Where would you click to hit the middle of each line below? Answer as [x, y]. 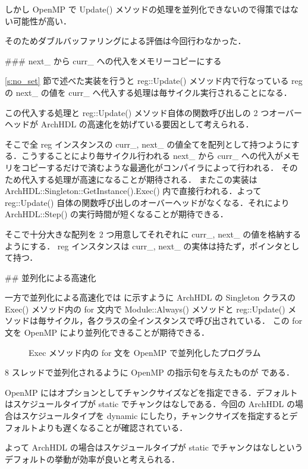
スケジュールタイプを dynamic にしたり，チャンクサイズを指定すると [155, 416]
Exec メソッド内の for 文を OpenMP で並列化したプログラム [145, 352]
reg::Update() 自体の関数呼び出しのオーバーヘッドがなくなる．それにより [147, 202]
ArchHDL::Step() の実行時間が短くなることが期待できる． [117, 214]
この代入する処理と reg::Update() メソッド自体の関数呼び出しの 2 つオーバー [154, 112]
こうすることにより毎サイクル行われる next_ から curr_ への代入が [152, 156]
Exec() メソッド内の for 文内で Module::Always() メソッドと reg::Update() [145, 309]
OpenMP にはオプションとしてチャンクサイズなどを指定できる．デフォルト [151, 392]
